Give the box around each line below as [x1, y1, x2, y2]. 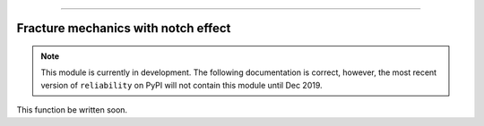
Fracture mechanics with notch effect [16, 21, 231, 36]
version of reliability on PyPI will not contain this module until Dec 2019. [40, 80, 323, 90]
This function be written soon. [16, 105, 128, 115]
